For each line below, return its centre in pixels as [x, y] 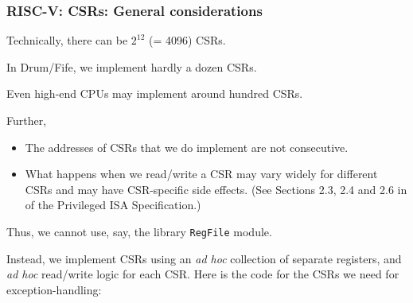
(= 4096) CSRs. [187, 40]
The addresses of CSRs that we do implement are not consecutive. [187, 147]
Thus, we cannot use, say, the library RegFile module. [139, 231]
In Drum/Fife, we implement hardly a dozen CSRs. [132, 66]
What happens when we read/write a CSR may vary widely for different [201, 174]
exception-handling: [54, 289]
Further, [27, 120]
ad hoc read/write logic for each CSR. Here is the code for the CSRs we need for [203, 274]
